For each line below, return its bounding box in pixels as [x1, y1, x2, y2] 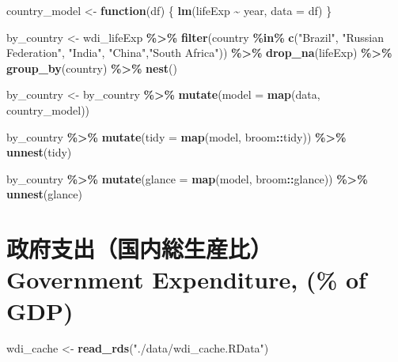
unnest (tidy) [6, 144, 72, 160]
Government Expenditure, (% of [6, 263, 366, 296]
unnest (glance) [6, 186, 82, 202]
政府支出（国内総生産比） [6, 232, 273, 265]
